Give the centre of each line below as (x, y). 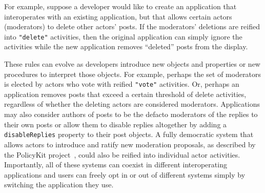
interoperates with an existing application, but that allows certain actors (118, 16)
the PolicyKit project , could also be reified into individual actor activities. (122, 154)
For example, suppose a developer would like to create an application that (120, 6)
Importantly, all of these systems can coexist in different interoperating (116, 165)
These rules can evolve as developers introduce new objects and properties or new (132, 64)
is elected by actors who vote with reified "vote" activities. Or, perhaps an (122, 84)
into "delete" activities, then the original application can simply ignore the (123, 36)
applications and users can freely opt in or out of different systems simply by (125, 174)
